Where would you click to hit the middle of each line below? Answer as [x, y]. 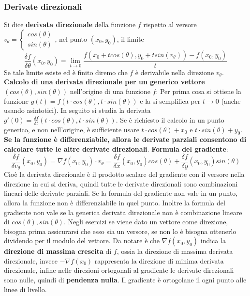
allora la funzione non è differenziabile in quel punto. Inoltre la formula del [115, 202]
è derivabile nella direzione [175, 72]
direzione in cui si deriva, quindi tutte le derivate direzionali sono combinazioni [121, 183]
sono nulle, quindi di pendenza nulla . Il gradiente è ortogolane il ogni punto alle [125, 280]
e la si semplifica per [170, 101]
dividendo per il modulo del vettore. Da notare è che [82, 241]
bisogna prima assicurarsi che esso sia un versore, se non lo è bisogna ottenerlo [120, 231]
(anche [231, 101]
